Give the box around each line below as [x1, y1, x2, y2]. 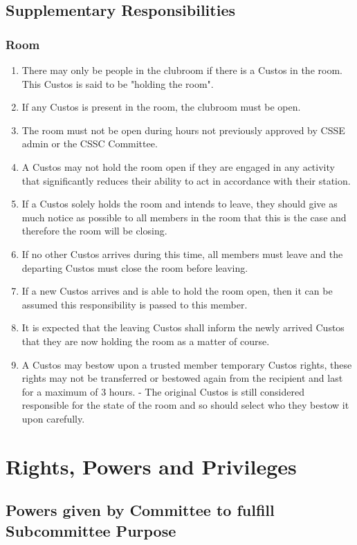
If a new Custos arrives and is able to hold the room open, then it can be [21, 284, 333, 298]
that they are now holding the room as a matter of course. [21, 333, 270, 348]
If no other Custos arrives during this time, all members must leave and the [21, 246, 343, 261]
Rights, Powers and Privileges [6, 452, 297, 480]
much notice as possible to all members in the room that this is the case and [21, 210, 347, 224]
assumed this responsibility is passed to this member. [21, 297, 248, 311]
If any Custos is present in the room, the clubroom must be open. [21, 100, 301, 114]
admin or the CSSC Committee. [21, 136, 158, 151]
